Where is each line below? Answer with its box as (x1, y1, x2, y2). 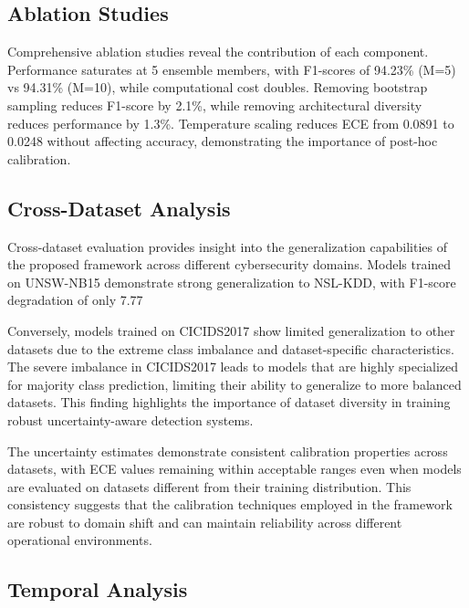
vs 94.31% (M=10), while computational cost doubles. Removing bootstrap (7, 78, 428, 97)
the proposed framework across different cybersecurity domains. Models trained (7, 255, 452, 274)
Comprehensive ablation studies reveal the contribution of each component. (7, 42, 429, 61)
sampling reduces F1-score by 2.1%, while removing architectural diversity (7, 95, 422, 114)
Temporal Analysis (7, 575, 188, 603)
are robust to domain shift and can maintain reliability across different (7, 512, 402, 531)
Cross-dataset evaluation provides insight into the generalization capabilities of (7, 236, 448, 256)
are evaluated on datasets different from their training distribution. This (7, 477, 412, 496)
